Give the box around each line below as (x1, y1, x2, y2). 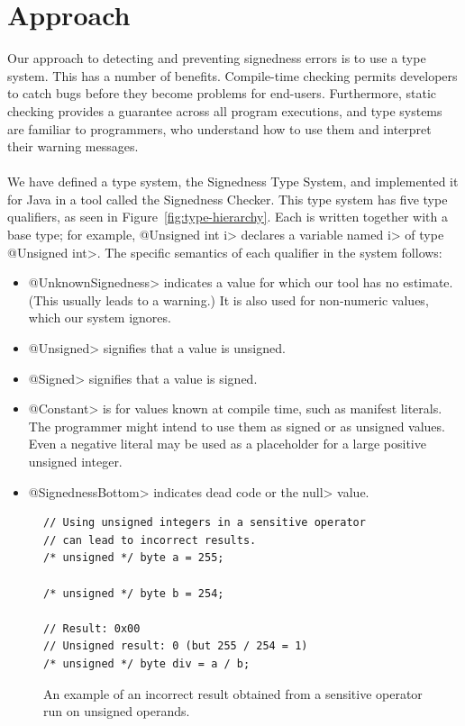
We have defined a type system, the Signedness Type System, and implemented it (7, 172, 459, 191)
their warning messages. (7, 137, 139, 156)
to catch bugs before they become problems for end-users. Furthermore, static (7, 84, 437, 103)
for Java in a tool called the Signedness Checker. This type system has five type (7, 189, 448, 208)
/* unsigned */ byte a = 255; (43, 551, 224, 565)
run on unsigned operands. (43, 702, 190, 721)
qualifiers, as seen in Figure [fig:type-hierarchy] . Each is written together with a (7, 207, 449, 226)
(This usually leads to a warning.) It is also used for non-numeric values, (28, 290, 429, 309)
